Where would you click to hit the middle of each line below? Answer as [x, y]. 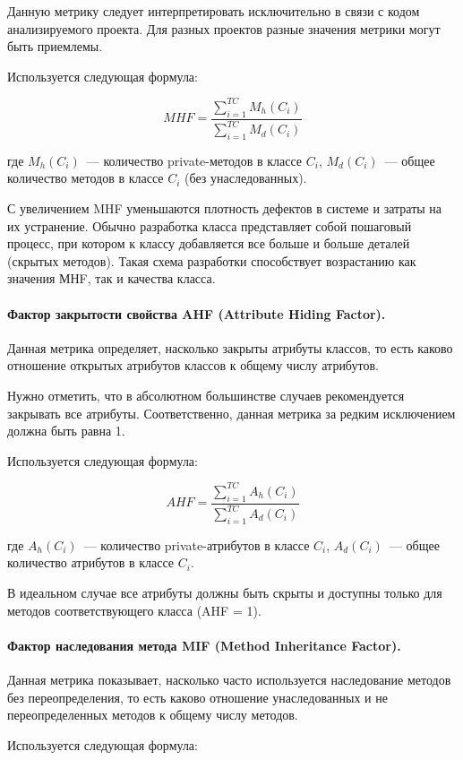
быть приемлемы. [55, 46]
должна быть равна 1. [66, 431]
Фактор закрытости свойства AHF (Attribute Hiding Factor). [197, 313]
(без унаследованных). [246, 178]
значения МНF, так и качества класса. [111, 278]
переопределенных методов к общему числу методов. [153, 715]
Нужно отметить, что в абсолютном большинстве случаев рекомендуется [206, 395]
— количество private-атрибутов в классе [197, 544]
